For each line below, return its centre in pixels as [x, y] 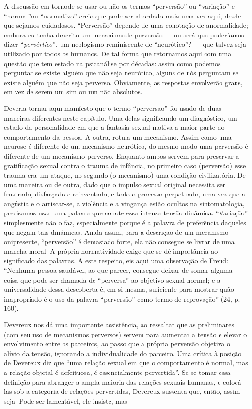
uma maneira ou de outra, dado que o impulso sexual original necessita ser [115, 184]
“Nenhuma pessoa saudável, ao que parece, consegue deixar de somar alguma [118, 270]
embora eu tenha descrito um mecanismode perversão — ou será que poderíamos [124, 34]
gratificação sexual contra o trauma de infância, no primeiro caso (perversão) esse [125, 165]
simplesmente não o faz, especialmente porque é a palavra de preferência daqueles [125, 222]
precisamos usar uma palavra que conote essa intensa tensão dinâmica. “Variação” [126, 213]
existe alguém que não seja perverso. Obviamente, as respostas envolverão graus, [123, 82]
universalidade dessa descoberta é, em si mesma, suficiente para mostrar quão [119, 289]
